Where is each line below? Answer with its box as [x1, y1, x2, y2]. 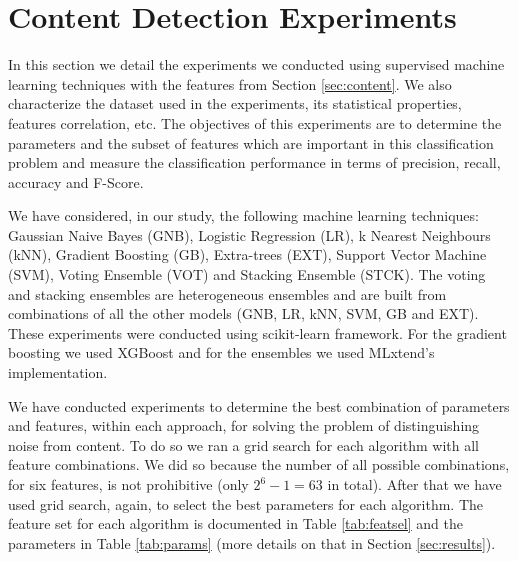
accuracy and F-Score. [8, 171, 144, 192]
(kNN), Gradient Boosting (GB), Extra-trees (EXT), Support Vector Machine [8, 244, 487, 265]
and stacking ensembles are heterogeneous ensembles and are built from [8, 283, 447, 304]
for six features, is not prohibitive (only [8, 474, 249, 494]
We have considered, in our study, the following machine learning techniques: [8, 205, 479, 226]
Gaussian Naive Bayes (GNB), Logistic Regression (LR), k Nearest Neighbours [8, 224, 491, 245]
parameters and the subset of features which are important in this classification [8, 132, 494, 153]
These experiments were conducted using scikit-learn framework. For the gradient [8, 322, 507, 343]
